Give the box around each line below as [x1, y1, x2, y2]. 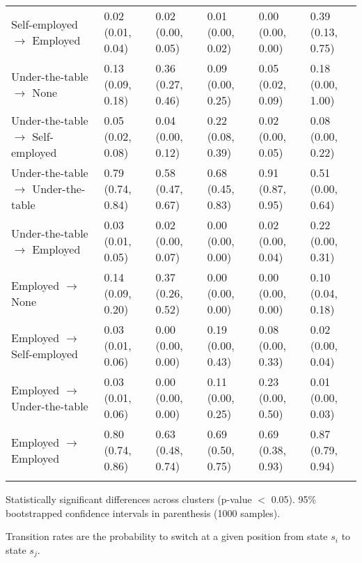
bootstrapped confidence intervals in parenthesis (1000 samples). [6, 505, 281, 520]
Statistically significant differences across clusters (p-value [6, 492, 252, 506]
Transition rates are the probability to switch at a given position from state [6, 529, 328, 543]
